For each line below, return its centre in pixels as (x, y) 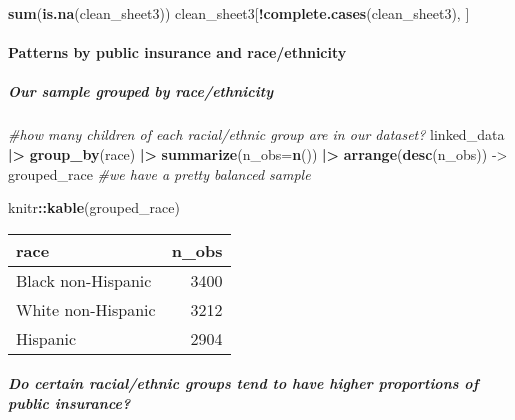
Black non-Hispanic (84, 280)
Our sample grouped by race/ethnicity (141, 91)
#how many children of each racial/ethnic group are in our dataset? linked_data (256, 134)
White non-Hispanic (86, 309)
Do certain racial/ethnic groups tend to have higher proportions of (243, 383)
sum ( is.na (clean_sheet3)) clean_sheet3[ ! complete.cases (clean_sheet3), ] (239, 13)
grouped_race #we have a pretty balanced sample (159, 173)
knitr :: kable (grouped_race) (94, 207)
